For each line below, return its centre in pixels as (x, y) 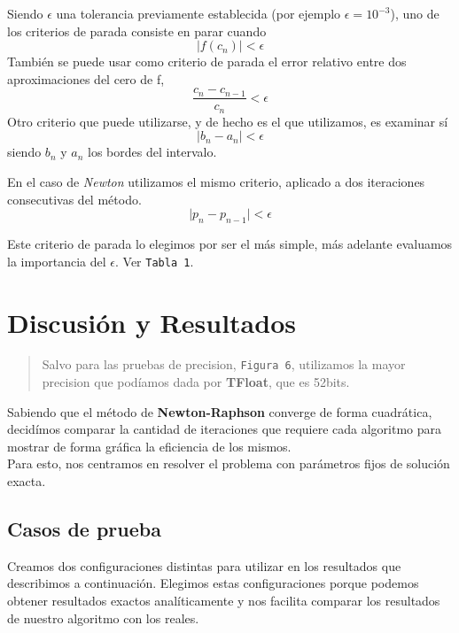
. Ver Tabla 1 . (155, 261)
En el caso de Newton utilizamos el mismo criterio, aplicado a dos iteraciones (216, 182)
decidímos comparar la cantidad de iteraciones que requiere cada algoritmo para (225, 429)
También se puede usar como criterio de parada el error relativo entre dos (207, 62)
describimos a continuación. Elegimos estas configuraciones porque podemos (213, 583)
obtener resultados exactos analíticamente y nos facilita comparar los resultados (224, 601)
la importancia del (57, 261)
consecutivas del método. (74, 199)
